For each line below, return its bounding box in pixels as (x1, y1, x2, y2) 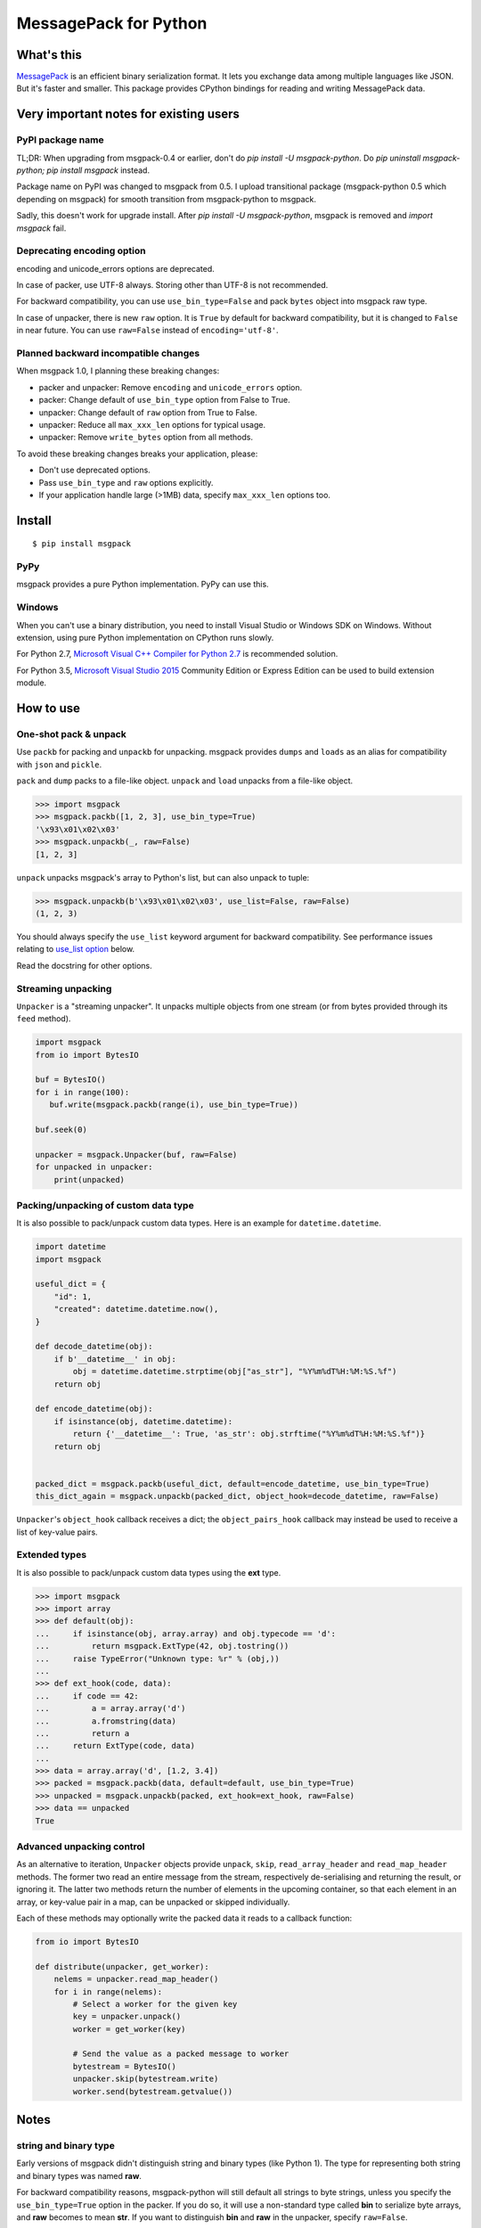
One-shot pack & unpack (16, 727, 126, 740)
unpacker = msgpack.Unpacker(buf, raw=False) (35, 1150, 238, 1159)
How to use (16, 700, 80, 716)
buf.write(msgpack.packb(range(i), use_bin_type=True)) (49, 1100, 298, 1110)
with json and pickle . (16, 758, 102, 770)
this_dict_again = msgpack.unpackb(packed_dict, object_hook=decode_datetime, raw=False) (35, 1491, 440, 1502)
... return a (35, 1728, 130, 1738)
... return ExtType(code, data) (35, 1741, 196, 1751)
